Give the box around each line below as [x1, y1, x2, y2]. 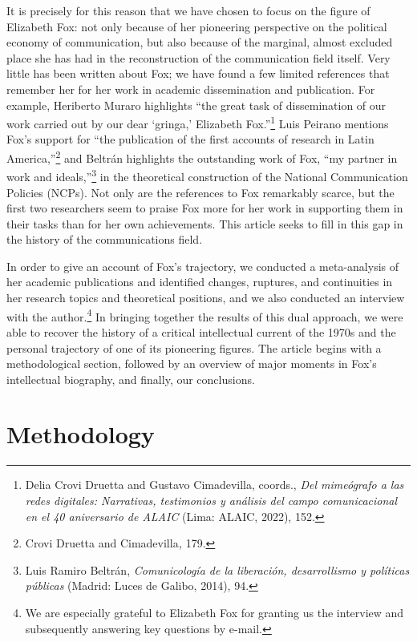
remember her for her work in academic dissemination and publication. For [6, 80, 375, 97]
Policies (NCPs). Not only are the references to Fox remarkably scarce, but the [6, 184, 395, 200]
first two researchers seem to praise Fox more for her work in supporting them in [6, 200, 403, 216]
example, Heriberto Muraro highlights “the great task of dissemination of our [6, 96, 387, 113]
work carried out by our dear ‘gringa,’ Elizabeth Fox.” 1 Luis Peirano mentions [6, 113, 389, 131]
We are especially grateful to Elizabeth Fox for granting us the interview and [25, 604, 404, 620]
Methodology [6, 418, 155, 450]
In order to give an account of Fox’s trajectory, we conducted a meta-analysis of [6, 257, 399, 274]
